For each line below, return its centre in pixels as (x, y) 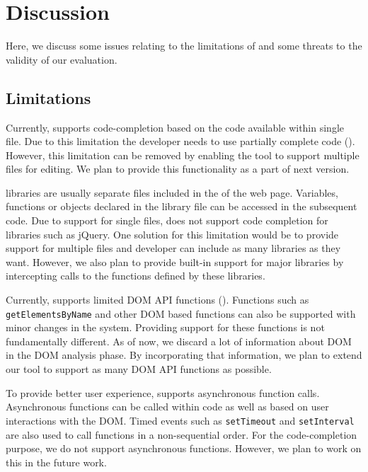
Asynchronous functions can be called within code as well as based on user (167, 407)
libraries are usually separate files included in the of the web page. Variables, (172, 192)
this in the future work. (56, 462)
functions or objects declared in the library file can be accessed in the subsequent (182, 206)
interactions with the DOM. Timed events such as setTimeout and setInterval (180, 420)
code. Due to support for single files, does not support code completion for (167, 220)
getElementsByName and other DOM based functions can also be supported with (181, 313)
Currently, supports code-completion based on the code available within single (175, 127)
